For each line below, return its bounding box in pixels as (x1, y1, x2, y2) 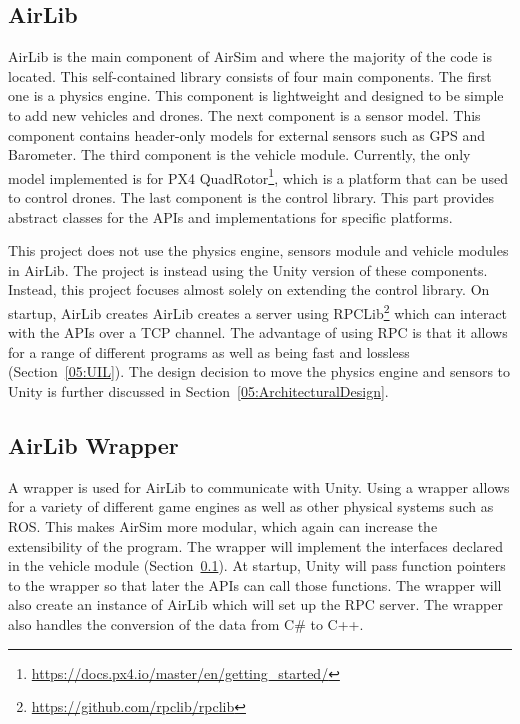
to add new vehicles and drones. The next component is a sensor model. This (8, 104, 481, 125)
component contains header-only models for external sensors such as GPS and (8, 124, 485, 145)
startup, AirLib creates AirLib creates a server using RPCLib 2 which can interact (8, 299, 508, 323)
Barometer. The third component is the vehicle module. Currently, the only (8, 144, 471, 165)
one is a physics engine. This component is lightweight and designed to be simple (8, 85, 504, 106)
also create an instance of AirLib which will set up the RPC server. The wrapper (8, 594, 503, 615)
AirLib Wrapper (8, 430, 179, 460)
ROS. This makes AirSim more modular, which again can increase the (8, 516, 438, 536)
